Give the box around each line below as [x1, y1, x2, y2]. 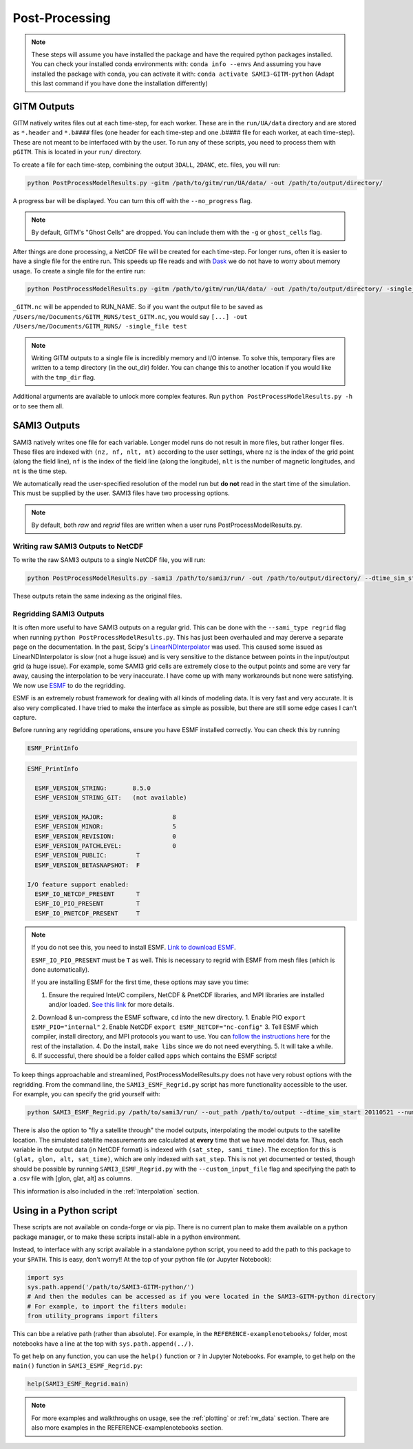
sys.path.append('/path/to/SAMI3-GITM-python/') [27, 1283, 195, 1291]
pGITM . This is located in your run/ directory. [12, 148, 142, 156]
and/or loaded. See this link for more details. [48, 1001, 175, 1009]
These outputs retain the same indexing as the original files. [12, 592, 182, 601]
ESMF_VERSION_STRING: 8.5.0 [34, 784, 151, 792]
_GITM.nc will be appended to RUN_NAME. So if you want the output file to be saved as [12, 303, 263, 311]
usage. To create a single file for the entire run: [12, 267, 146, 275]
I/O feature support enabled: [27, 880, 129, 888]
